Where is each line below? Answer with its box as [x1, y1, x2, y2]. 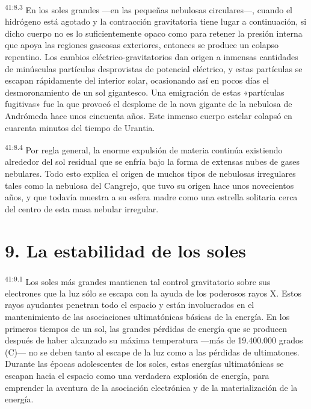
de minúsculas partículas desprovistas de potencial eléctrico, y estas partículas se [5, 62, 303, 75]
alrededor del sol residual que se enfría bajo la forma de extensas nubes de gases [5, 155, 300, 168]
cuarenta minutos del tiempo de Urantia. [5, 121, 155, 134]
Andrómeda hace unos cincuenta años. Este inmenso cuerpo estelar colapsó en [5, 109, 292, 121]
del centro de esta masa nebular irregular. [5, 202, 159, 215]
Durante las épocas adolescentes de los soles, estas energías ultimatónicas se [5, 357, 284, 370]
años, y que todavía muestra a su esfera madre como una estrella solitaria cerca [5, 191, 298, 203]
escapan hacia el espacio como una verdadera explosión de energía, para [5, 369, 269, 381]
